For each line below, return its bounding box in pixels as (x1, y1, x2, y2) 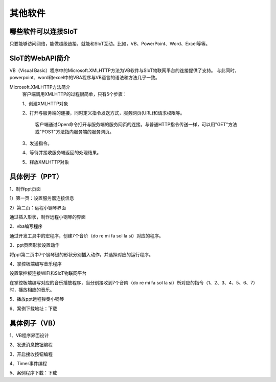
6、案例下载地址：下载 (9, 305, 57, 312)
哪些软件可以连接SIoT (9, 27, 78, 36)
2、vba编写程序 (9, 223, 43, 229)
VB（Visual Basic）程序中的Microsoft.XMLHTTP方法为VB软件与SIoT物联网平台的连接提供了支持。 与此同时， (9, 67, 240, 74)
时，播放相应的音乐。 (9, 286, 55, 293)
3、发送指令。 (22, 140, 52, 147)
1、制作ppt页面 (9, 185, 41, 192)
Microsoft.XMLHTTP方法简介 (9, 84, 71, 90)
